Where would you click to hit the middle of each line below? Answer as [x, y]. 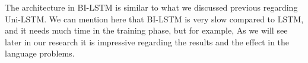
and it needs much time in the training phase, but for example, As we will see [146, 30]
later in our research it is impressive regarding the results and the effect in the [147, 42]
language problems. [40, 53]
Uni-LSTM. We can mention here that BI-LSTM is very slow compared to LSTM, [154, 19]
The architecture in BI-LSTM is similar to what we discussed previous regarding [151, 7]
